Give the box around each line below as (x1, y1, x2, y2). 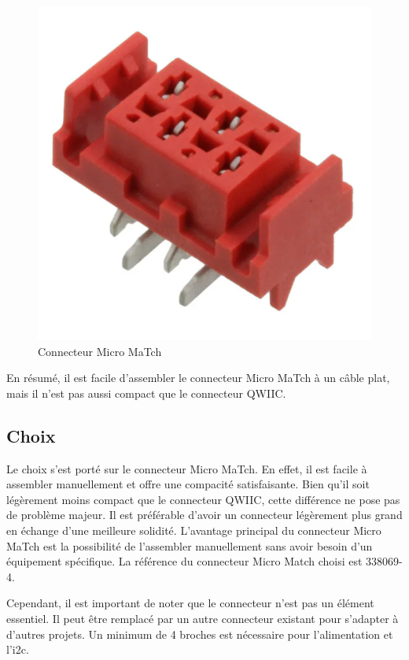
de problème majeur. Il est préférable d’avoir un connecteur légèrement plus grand (6, 506, 403, 523)
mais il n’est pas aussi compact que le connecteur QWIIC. (6, 384, 286, 401)
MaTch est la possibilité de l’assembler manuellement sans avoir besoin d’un (6, 537, 373, 554)
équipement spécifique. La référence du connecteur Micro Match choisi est (6, 553, 363, 569)
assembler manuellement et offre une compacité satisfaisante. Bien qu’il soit (6, 476, 370, 492)
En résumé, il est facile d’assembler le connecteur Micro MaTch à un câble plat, (6, 369, 390, 386)
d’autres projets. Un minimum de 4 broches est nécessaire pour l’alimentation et (6, 625, 393, 642)
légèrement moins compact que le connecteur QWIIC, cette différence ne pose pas (6, 491, 400, 507)
